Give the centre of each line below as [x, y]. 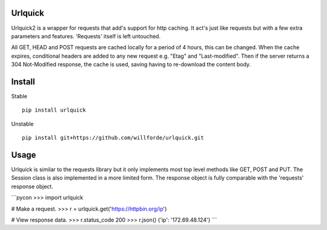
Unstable [22, 124]
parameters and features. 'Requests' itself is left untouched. [86, 36]
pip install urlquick [54, 110]
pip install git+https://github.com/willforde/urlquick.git [113, 138]
